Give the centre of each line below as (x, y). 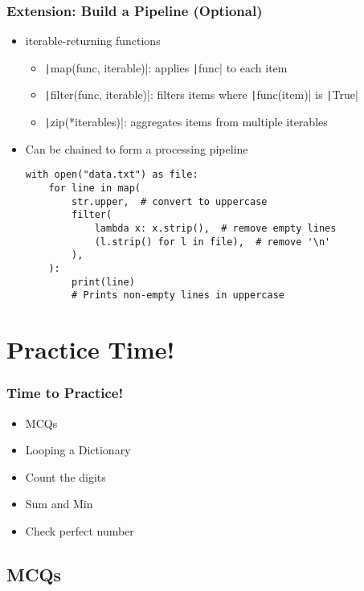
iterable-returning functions (93, 41)
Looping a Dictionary (78, 450)
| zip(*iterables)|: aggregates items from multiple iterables (186, 122)
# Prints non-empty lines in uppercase (178, 295)
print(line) (103, 282)
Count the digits (65, 476)
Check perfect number (80, 530)
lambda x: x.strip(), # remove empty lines (215, 228)
